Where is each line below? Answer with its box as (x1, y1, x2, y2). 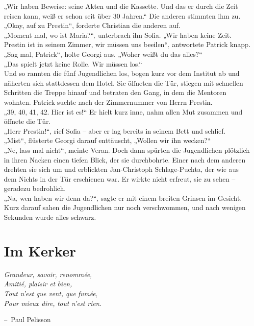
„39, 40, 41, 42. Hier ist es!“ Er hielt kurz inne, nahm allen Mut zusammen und (4, 106, 243, 116)
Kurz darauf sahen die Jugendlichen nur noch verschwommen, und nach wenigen (4, 202, 246, 212)
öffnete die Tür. (4, 116, 51, 126)
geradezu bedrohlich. (4, 183, 66, 193)
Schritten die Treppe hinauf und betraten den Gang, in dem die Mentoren (4, 87, 227, 97)
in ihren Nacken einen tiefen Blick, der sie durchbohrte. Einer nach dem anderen (4, 154, 246, 164)
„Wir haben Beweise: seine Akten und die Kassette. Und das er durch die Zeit (4, 1, 238, 11)
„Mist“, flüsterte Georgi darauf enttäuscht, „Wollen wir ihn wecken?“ (4, 135, 211, 145)
